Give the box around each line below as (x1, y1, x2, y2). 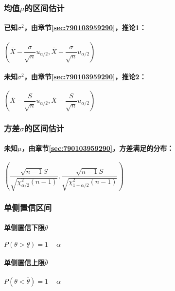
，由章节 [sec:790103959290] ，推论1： (24, 22, 146, 33)
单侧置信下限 (4, 222, 45, 232)
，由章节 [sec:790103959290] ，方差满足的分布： (21, 143, 174, 153)
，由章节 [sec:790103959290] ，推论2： (24, 72, 146, 82)
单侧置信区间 (4, 201, 52, 214)
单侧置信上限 (4, 257, 45, 268)
